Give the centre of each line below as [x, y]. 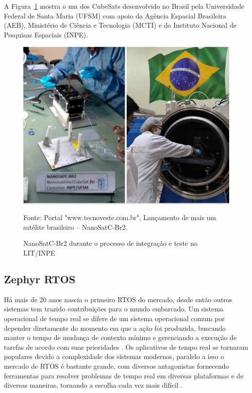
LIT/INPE [39, 252]
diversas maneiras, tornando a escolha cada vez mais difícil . [93, 385]
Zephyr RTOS [40, 279]
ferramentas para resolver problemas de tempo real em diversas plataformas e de [124, 375]
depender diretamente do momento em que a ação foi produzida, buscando [115, 328]
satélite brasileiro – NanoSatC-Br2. [76, 227]
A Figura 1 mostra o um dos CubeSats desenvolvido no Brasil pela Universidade [124, 6]
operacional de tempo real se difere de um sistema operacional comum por [114, 318]
